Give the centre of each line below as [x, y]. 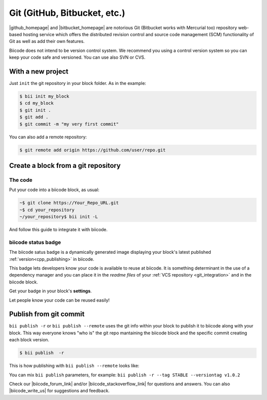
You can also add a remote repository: [48, 137]
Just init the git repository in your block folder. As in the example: [78, 83]
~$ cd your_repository [47, 210]
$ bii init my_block [44, 96]
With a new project [39, 71]
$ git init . [35, 110]
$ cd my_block [37, 103]
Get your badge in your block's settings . [50, 291]
